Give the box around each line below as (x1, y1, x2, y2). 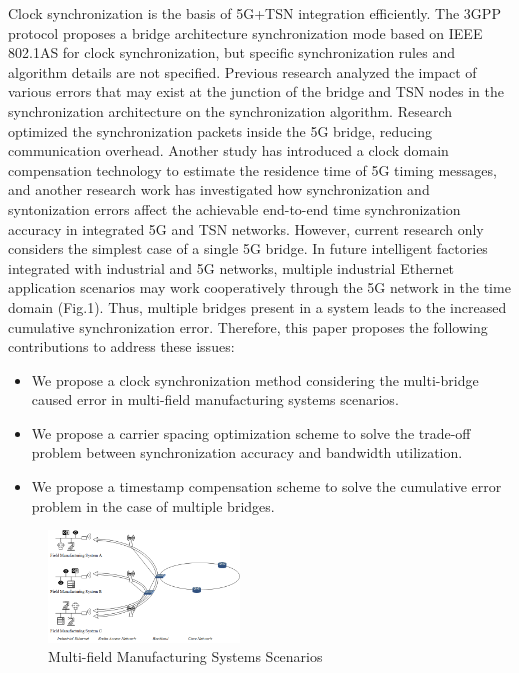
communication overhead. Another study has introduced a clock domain (8, 140, 449, 161)
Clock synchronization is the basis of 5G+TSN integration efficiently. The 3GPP (8, 3, 501, 23)
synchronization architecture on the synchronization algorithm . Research (8, 100, 453, 121)
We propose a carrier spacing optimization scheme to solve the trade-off (31, 422, 471, 443)
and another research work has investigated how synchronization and (8, 179, 430, 200)
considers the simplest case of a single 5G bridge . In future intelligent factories (8, 238, 488, 259)
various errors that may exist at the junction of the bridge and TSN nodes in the (8, 81, 504, 102)
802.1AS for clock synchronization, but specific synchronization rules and (8, 42, 455, 63)
